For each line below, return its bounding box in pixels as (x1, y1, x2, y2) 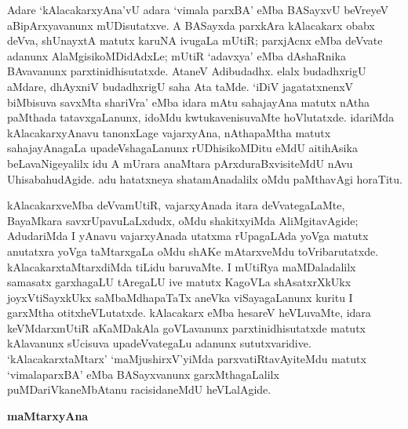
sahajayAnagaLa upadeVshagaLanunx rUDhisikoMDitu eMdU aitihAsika (7, 140, 358, 156)
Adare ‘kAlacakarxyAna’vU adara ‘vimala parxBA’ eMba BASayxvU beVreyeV (7, 2, 388, 17)
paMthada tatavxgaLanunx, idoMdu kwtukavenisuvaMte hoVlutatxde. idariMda (7, 109, 395, 125)
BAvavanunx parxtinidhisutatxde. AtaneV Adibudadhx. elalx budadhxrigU (7, 63, 366, 79)
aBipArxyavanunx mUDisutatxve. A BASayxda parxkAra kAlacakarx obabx (7, 16, 375, 33)
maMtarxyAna (7, 407, 89, 424)
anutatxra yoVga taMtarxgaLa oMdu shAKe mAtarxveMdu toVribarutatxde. (7, 242, 379, 259)
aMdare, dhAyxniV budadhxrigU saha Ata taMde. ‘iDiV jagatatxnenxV (7, 78, 354, 94)
